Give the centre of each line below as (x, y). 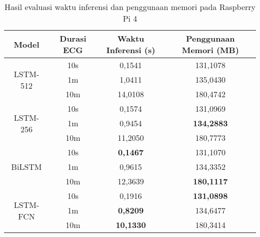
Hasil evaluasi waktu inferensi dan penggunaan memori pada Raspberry (130, 7)
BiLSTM (26, 167)
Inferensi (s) (131, 50)
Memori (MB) (210, 50)
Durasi (73, 38)
